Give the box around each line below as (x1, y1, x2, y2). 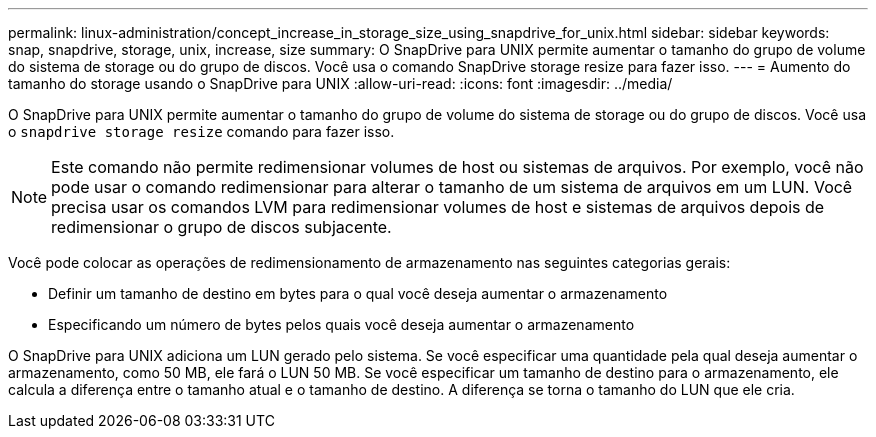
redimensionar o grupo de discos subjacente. (51, 217, 392, 237)
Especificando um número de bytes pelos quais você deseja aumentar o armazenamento (48, 316, 635, 333)
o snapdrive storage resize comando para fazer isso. (8, 123, 395, 140)
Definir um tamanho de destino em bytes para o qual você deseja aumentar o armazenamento (48, 285, 668, 302)
